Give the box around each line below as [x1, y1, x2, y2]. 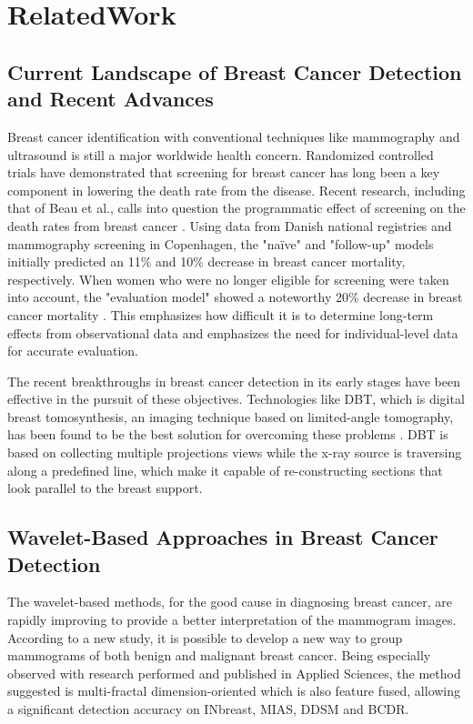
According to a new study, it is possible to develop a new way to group [7, 628, 403, 647]
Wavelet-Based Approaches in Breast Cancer [7, 523, 438, 551]
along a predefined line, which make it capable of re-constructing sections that [7, 460, 443, 479]
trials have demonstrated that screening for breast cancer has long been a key [7, 163, 440, 182]
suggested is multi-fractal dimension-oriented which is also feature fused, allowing [7, 681, 461, 700]
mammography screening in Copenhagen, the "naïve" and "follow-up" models [7, 234, 434, 253]
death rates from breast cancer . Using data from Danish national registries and [7, 216, 452, 235]
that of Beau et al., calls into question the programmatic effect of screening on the [7, 198, 466, 217]
